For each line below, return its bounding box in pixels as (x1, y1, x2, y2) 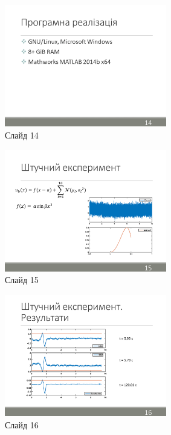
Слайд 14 (5, 128, 39, 141)
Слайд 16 (5, 418, 39, 431)
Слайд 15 (5, 273, 39, 286)
